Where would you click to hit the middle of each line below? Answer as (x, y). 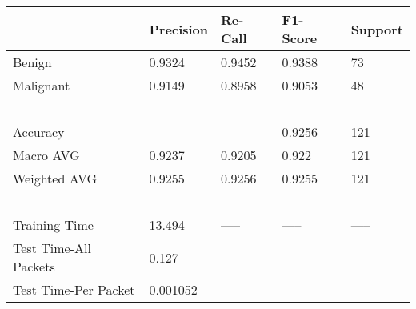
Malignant (42, 85)
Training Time (53, 225)
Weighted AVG (55, 178)
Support (377, 29)
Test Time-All (52, 248)
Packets (34, 266)
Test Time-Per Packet (74, 289)
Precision (179, 29)
